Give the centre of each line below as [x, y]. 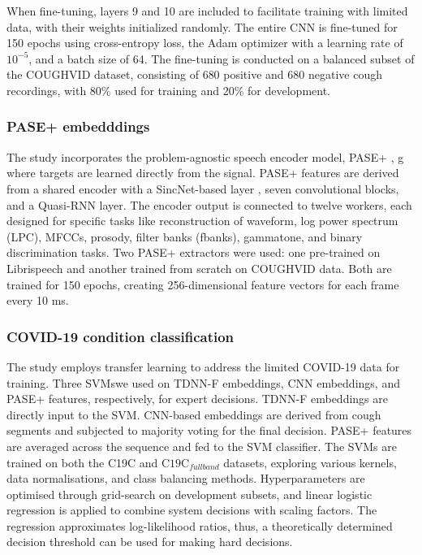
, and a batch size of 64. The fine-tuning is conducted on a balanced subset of [222, 58]
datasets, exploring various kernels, [310, 462]
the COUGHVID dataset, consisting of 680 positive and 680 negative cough [194, 74]
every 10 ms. [38, 300]
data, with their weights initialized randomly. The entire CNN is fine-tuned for [202, 26]
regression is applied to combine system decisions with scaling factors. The [192, 510]
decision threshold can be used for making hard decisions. [150, 542]
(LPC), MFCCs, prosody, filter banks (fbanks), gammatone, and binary [185, 236]
